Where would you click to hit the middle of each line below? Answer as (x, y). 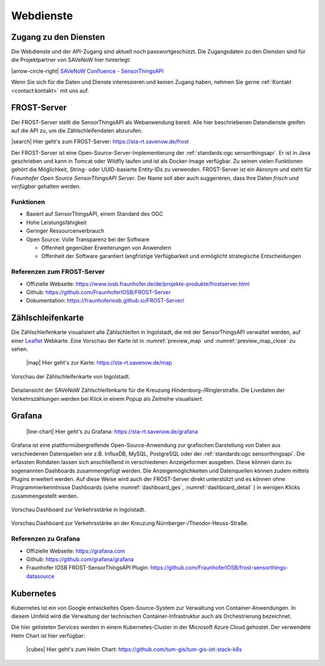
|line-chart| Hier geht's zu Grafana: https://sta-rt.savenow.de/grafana (112, 432)
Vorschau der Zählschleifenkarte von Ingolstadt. (71, 376)
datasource (40, 576)
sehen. (20, 349)
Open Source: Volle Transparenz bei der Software (88, 239)
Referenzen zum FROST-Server (58, 272)
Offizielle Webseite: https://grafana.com (76, 551)
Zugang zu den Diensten (58, 37)
